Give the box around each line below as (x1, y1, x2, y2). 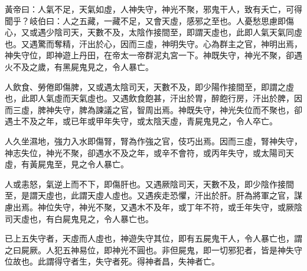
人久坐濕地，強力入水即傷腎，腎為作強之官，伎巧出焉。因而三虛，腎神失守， (5, 134, 302, 147)
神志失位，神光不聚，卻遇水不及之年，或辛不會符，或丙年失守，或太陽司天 (5, 146, 294, 158)
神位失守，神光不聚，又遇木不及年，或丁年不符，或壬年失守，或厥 (37, 200, 294, 213)
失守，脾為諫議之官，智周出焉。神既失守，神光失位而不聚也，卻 (54, 103, 302, 115)
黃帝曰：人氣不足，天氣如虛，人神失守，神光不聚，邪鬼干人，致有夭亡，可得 (5, 3, 302, 15)
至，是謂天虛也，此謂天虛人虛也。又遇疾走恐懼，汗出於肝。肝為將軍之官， (5, 189, 294, 201)
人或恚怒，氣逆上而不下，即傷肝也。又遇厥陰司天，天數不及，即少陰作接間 (5, 177, 294, 190)
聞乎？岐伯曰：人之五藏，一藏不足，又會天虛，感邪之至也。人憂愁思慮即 (5, 14, 286, 27)
